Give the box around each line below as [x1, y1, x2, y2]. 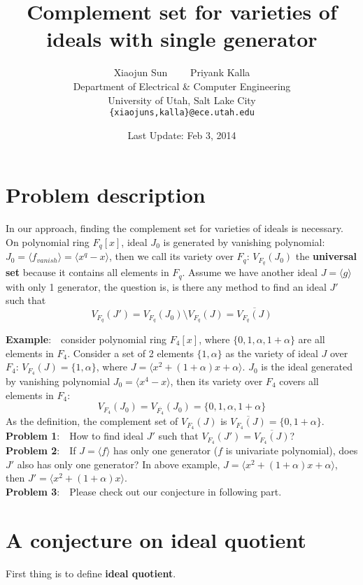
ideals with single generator [46, 24, 318, 53]
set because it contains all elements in [6, 265, 169, 280]
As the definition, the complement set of [6, 414, 178, 428]
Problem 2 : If [6, 443, 76, 458]
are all [298, 331, 325, 346]
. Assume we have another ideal [182, 265, 318, 280]
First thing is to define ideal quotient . [6, 565, 176, 580]
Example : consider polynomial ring [6, 331, 167, 346]
